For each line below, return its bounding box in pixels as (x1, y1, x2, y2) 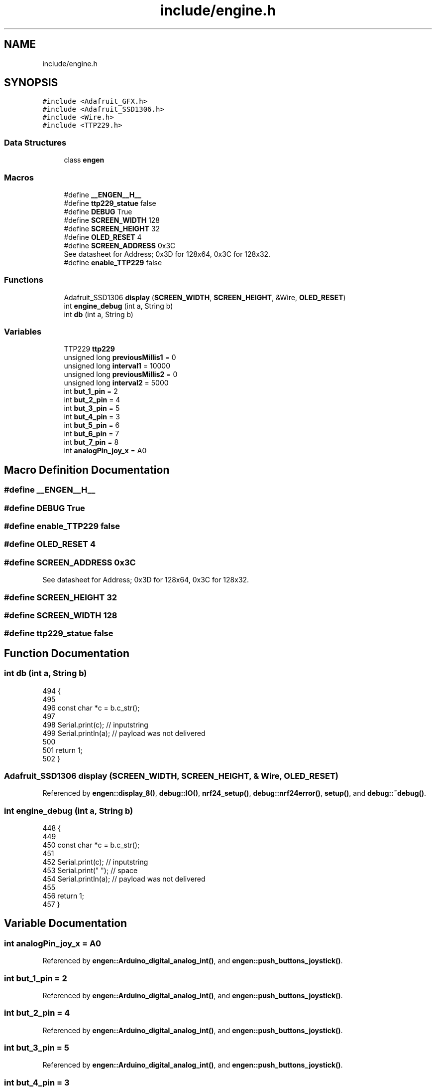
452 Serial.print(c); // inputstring (42, 858, 148, 866)
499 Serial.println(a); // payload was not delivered (42, 728, 206, 737)
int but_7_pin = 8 (64, 438, 119, 447)
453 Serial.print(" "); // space (42, 866, 138, 875)
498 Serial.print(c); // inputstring (42, 720, 148, 729)
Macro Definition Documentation (4, 463, 170, 476)
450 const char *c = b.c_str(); (42, 841, 140, 849)
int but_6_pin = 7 (64, 429, 119, 438)
